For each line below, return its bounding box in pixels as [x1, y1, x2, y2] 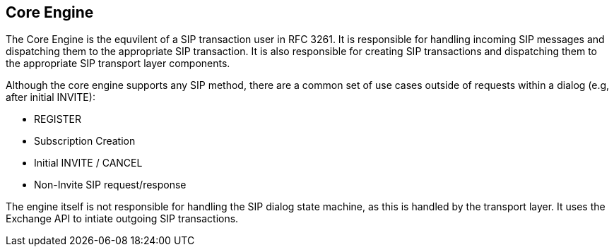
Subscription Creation [34, 135, 136, 148]
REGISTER [34, 113, 82, 126]
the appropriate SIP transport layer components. [6, 57, 230, 70]
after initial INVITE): [6, 91, 95, 104]
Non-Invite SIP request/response [34, 179, 187, 191]
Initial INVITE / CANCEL [34, 157, 143, 169]
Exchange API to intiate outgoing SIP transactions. [6, 212, 239, 225]
